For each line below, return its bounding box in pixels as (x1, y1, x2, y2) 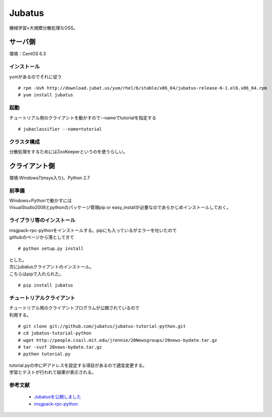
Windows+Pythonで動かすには (9, 198, 72, 204)
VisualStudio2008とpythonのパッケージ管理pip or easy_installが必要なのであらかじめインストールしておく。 (9, 205, 231, 210)
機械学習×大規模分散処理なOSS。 (9, 25, 78, 31)
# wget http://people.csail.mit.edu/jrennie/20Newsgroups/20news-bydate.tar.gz (18, 337, 217, 343)
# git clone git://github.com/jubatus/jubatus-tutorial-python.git (18, 323, 186, 329)
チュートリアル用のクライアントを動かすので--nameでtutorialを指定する (9, 114, 157, 120)
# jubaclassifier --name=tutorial (18, 126, 102, 132)
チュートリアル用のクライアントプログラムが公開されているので (9, 305, 140, 311)
